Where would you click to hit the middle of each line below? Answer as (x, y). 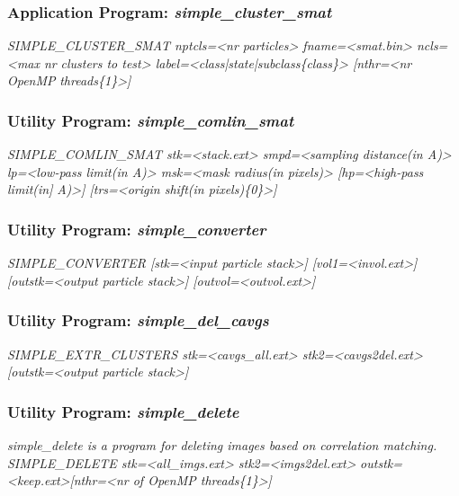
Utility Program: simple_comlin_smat (151, 120)
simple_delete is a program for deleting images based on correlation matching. (222, 445)
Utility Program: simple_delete (123, 411)
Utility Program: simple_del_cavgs (138, 320)
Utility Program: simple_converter (137, 229)
